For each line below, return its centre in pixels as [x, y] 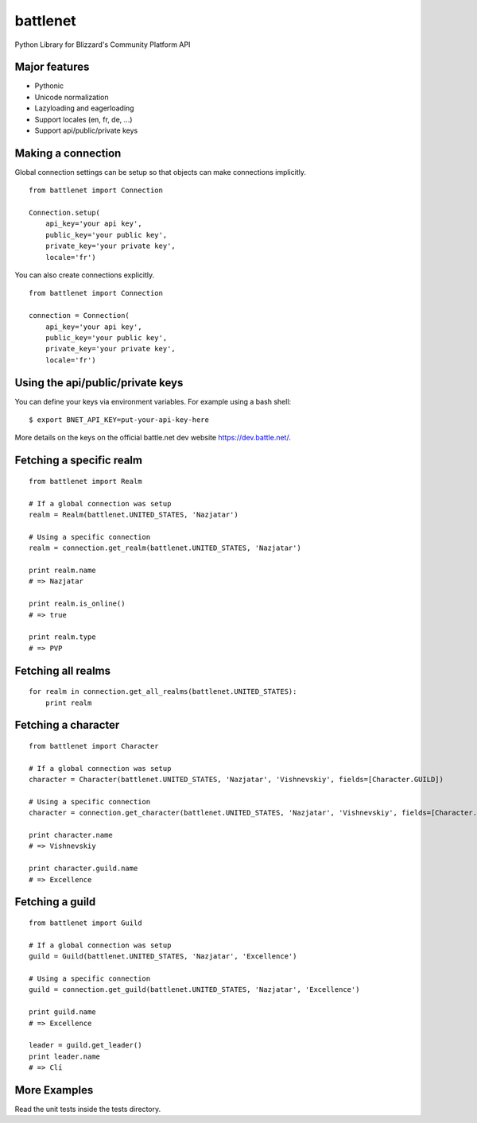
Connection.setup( [65, 213]
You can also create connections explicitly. [85, 275]
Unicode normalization [72, 97]
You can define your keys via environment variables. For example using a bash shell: [153, 401]
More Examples [54, 1090]
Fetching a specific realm [79, 461]
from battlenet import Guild [85, 923]
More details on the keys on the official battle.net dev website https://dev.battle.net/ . [153, 438]
